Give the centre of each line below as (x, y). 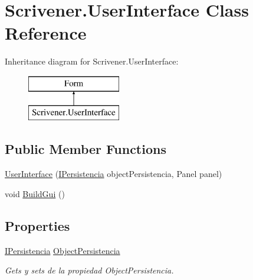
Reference (46, 33)
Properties (37, 225)
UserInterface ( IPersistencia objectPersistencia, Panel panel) (114, 174)
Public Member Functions (86, 149)
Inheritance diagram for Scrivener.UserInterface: (92, 61)
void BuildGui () (35, 193)
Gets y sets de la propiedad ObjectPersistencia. (89, 270)
